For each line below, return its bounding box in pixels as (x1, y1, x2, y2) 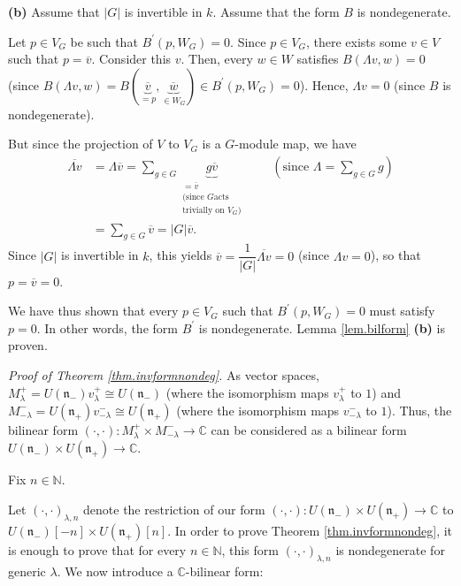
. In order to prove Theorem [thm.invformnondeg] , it (167, 521, 453, 539)
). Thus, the (387, 400, 452, 419)
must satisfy (369, 301, 435, 320)
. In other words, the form (36, 318, 178, 337)
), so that (370, 246, 421, 264)
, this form (221, 540, 279, 559)
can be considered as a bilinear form (211, 420, 407, 438)
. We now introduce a (57, 561, 173, 580)
